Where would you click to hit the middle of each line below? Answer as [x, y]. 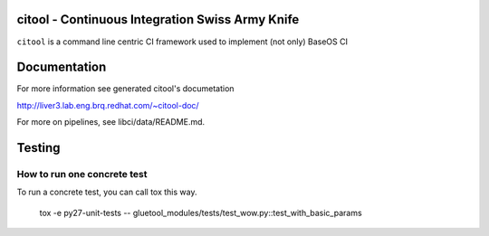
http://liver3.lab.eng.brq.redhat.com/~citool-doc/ [108, 105]
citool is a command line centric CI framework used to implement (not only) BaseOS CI [182, 42]
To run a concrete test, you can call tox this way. [107, 192]
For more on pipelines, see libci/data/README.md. [111, 122]
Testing [38, 148]
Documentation [62, 67]
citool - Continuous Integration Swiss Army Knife [158, 19]
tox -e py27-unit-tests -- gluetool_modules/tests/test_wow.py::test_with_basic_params [201, 212]
